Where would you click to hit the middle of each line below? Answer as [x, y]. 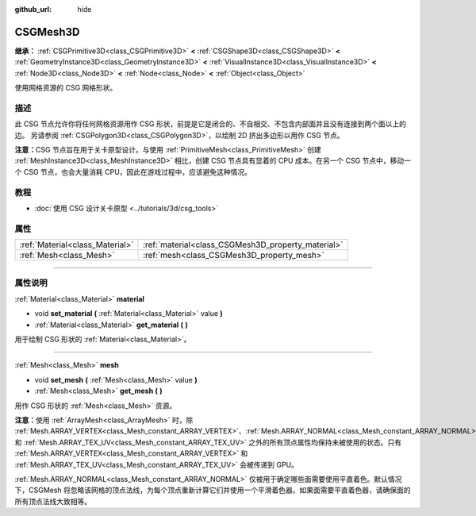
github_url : [33, 9]
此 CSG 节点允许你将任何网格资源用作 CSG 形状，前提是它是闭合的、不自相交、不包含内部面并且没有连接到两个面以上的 [211, 124]
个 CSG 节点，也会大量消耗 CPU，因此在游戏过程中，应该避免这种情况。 [133, 171]
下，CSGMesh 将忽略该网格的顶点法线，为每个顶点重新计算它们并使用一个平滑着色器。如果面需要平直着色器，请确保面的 [213, 490]
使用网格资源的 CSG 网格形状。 [66, 88]
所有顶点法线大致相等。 [53, 501]
